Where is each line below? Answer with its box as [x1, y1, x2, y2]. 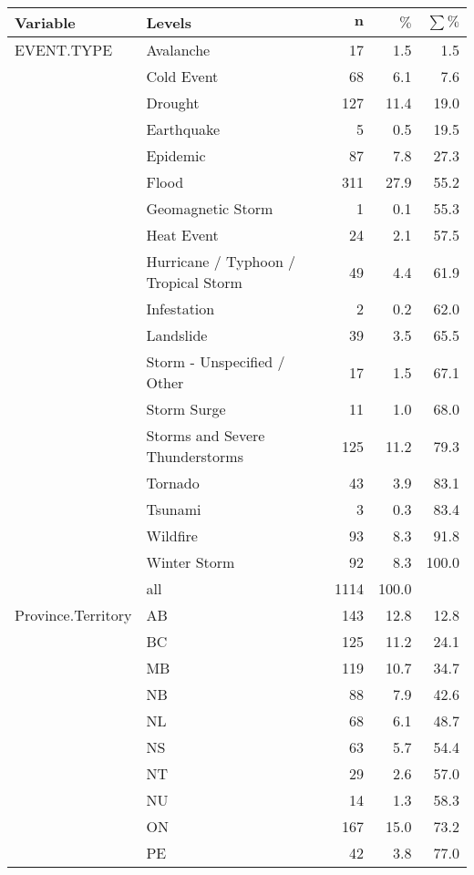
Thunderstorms [146, 446, 243, 467]
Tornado [146, 472, 200, 493]
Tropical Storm [146, 272, 242, 293]
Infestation [146, 298, 215, 319]
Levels [146, 12, 191, 33]
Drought [146, 92, 200, 113]
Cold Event [146, 66, 219, 87]
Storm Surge [146, 398, 226, 419]
